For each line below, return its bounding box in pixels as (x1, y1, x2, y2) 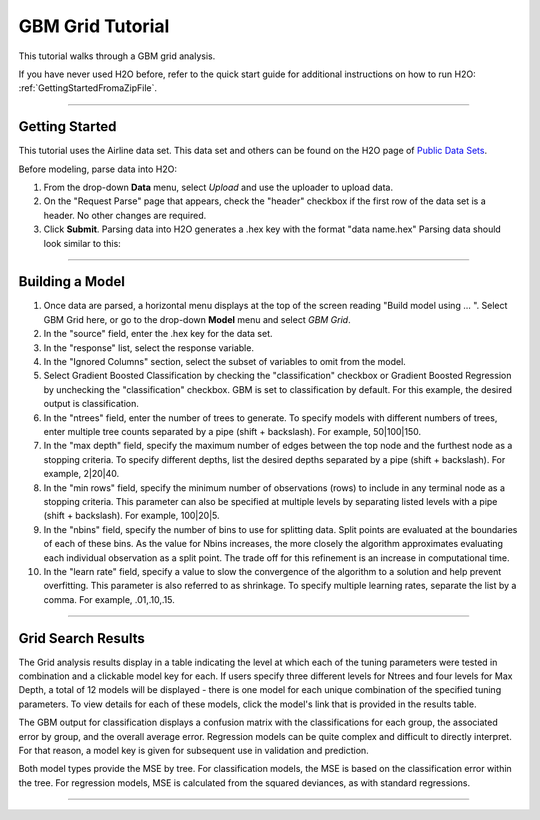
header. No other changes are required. (43, 209, 207, 221)
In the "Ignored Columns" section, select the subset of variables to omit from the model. (43, 356, 407, 368)
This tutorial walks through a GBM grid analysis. (18, 50, 216, 62)
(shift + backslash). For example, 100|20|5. (43, 510, 220, 522)
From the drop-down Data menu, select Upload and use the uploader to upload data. (43, 181, 394, 194)
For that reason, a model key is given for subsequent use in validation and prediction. (18, 744, 369, 756)
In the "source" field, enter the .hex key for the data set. (43, 328, 274, 340)
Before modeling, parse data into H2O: (18, 163, 177, 175)
